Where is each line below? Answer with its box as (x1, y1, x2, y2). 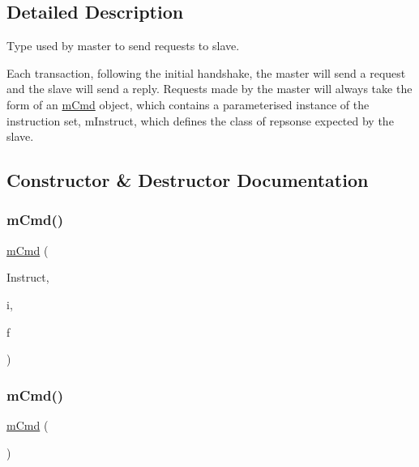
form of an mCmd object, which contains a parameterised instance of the (6, 96, 370, 113)
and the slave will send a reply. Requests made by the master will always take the (6, 80, 413, 97)
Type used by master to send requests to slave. (6, 37, 240, 54)
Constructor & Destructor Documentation (6, 168, 369, 193)
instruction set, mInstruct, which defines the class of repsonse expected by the (6, 112, 394, 129)
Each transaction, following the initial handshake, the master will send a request (6, 64, 406, 81)
